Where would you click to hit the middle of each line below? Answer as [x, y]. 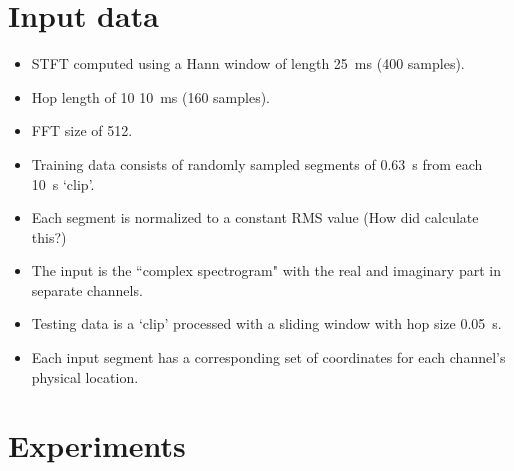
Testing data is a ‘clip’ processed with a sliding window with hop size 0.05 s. [266, 323]
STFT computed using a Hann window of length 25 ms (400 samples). [248, 63]
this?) [49, 236]
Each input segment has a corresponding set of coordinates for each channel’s [268, 357]
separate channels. [87, 289]
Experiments [97, 445]
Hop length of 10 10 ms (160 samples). [151, 96]
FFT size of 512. [82, 130]
